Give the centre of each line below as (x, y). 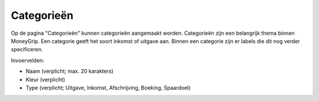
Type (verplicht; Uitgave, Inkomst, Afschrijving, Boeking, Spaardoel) (108, 87)
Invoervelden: (27, 60)
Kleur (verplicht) (45, 79)
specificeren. (27, 50)
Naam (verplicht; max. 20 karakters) (69, 71)
